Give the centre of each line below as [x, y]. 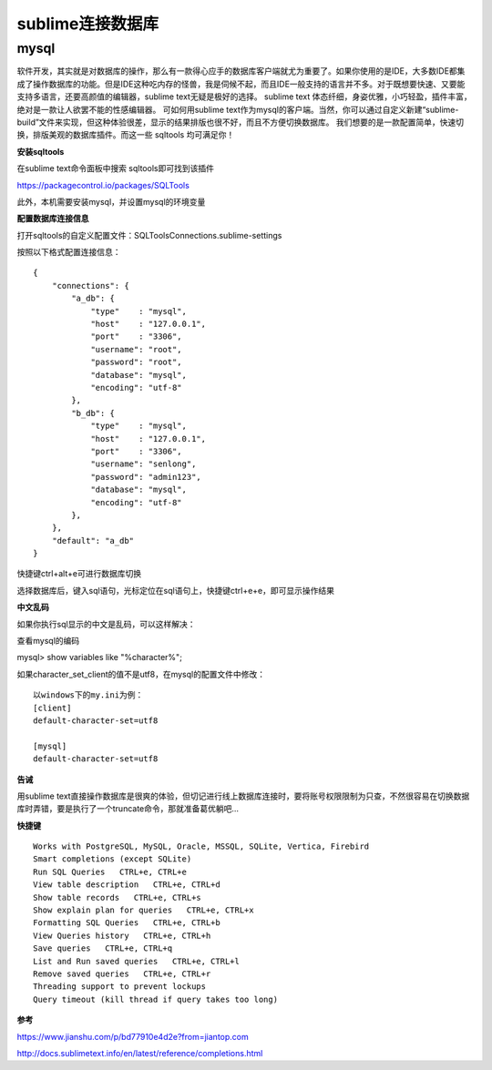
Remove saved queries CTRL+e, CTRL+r [122, 974]
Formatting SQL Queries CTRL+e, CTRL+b [127, 923]
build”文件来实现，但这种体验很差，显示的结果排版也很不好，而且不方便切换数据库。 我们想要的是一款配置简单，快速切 [241, 122]
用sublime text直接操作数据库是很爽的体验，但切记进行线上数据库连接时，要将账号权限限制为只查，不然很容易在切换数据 [243, 796]
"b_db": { [93, 413]
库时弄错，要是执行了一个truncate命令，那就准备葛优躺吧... [128, 809]
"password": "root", [136, 362]
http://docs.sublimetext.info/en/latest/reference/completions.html [140, 1053]
